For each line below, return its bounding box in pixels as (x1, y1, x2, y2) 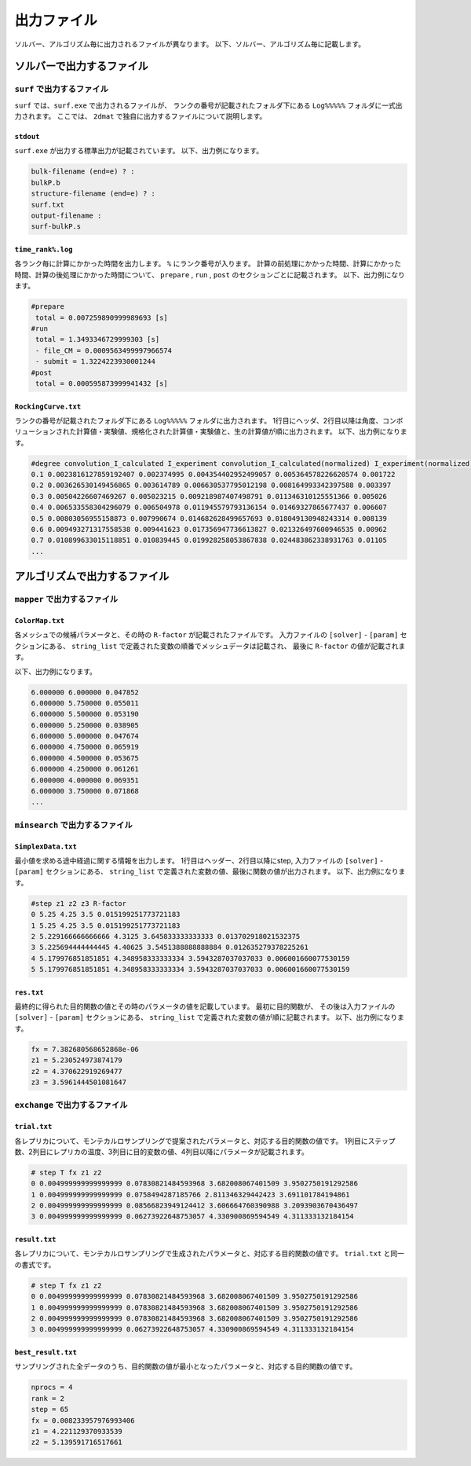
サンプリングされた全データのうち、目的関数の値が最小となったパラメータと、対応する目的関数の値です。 (14, 1362, 357, 1371)
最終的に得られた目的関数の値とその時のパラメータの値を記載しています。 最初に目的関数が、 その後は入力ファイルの (14, 1002, 396, 1011)
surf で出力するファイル (14, 83, 109, 94)
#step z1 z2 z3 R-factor (31, 899, 127, 907)
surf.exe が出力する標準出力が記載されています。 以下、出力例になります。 (14, 146, 264, 156)
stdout (14, 132, 40, 141)
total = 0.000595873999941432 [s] (35, 379, 168, 388)
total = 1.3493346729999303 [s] (35, 335, 160, 344)
